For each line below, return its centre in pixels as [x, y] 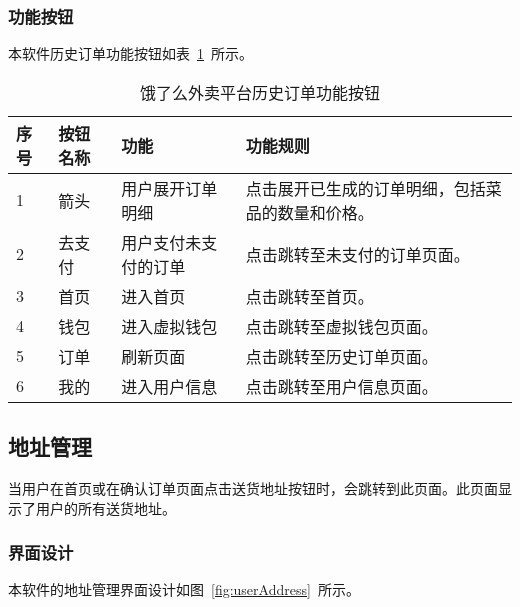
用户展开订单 [169, 188]
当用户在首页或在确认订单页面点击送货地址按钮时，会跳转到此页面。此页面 [253, 488]
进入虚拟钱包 [169, 326]
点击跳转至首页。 [309, 296]
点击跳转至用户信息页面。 [341, 386]
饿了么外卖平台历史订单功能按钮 [259, 92]
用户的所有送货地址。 [105, 507]
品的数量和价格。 [309, 212]
